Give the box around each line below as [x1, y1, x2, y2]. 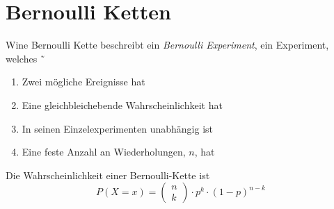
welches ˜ [6, 51, 45, 65]
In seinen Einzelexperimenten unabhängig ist [22, 121, 213, 135]
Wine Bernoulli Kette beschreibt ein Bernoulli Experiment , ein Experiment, [6, 37, 329, 52]
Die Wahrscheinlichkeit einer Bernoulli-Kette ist [6, 167, 210, 182]
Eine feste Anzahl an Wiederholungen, [22, 144, 186, 159]
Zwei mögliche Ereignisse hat [22, 74, 145, 89]
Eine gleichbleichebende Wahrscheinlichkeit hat [22, 97, 223, 112]
